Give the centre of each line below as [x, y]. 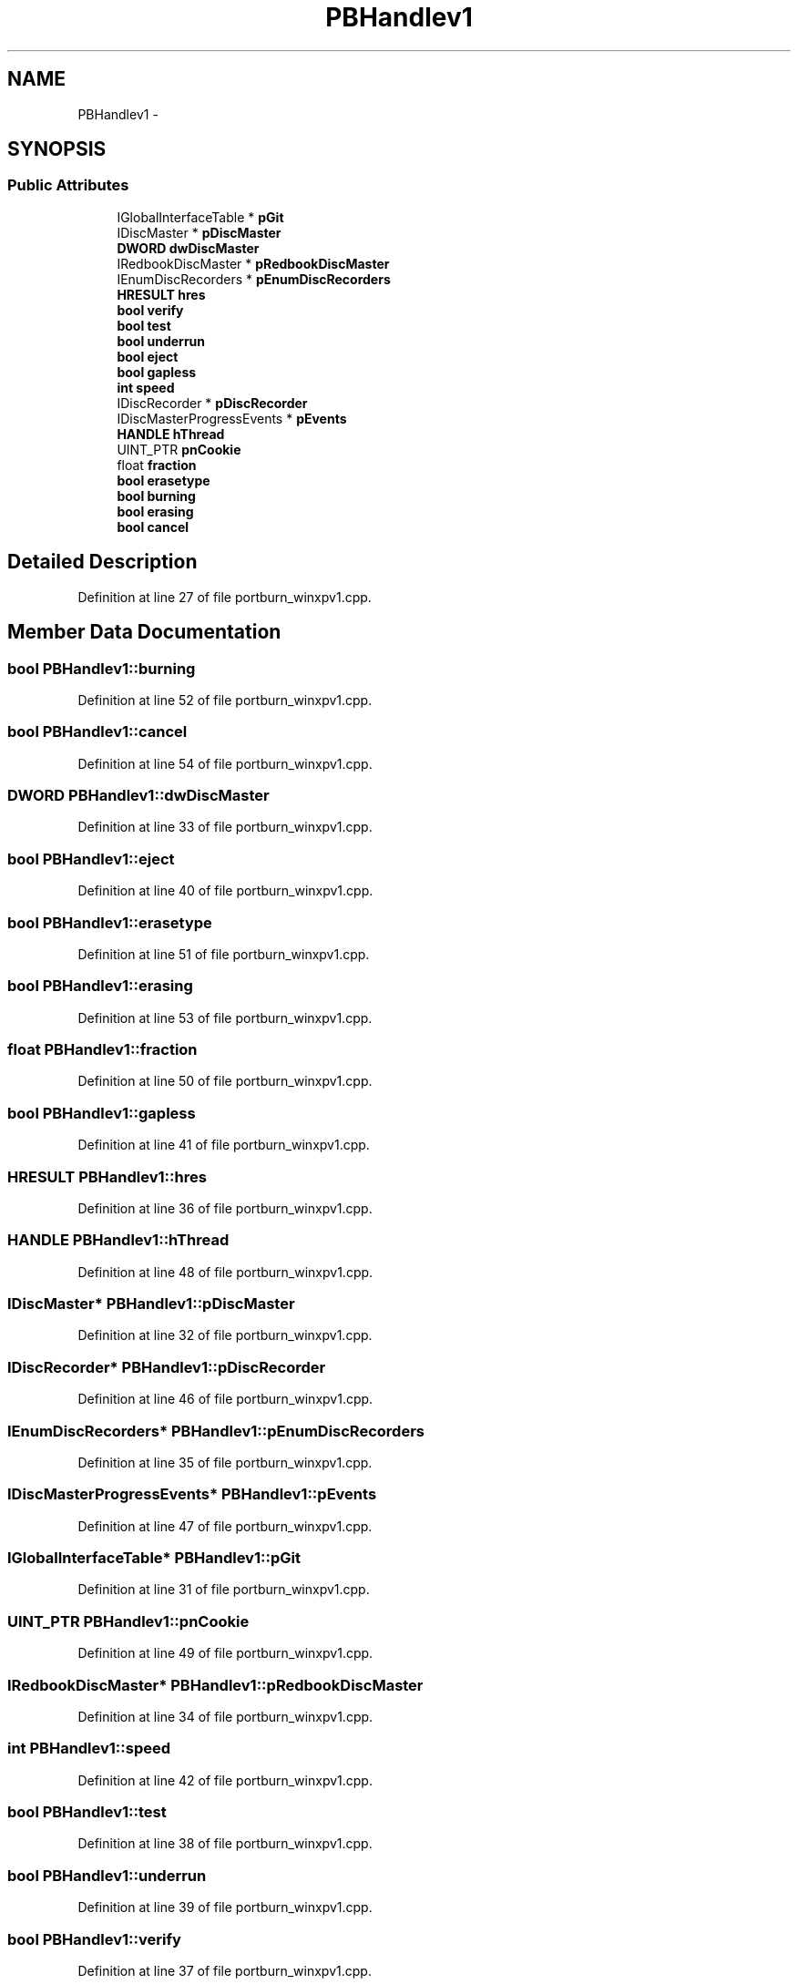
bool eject [148, 356]
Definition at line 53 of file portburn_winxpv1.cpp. [225, 1018]
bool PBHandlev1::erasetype [110, 922]
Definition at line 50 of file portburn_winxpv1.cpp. [225, 1081]
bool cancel [153, 527]
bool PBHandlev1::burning [102, 668]
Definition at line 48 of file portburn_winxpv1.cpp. [225, 1272]
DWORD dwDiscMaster [188, 248]
